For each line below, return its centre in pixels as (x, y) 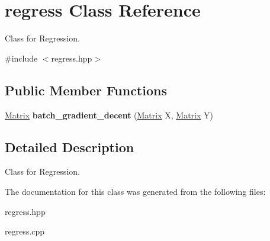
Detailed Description (70, 147)
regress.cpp (25, 231)
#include (21, 58)
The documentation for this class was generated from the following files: (135, 191)
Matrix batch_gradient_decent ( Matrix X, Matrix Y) (109, 115)
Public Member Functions (86, 90)
